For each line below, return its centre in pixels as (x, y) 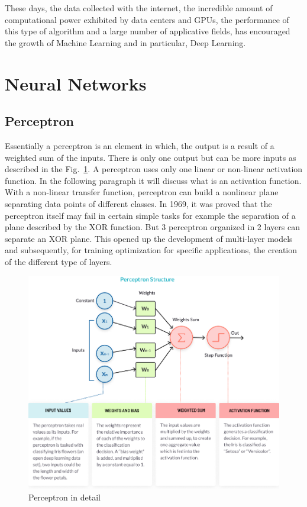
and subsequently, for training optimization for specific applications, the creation (151, 250)
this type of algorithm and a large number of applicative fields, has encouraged (148, 31)
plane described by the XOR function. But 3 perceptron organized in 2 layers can (152, 227)
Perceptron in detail (65, 497)
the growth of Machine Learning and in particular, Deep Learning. (125, 42)
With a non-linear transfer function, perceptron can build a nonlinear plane (142, 192)
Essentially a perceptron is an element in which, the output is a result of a (140, 145)
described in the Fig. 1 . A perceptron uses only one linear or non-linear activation (154, 169)
